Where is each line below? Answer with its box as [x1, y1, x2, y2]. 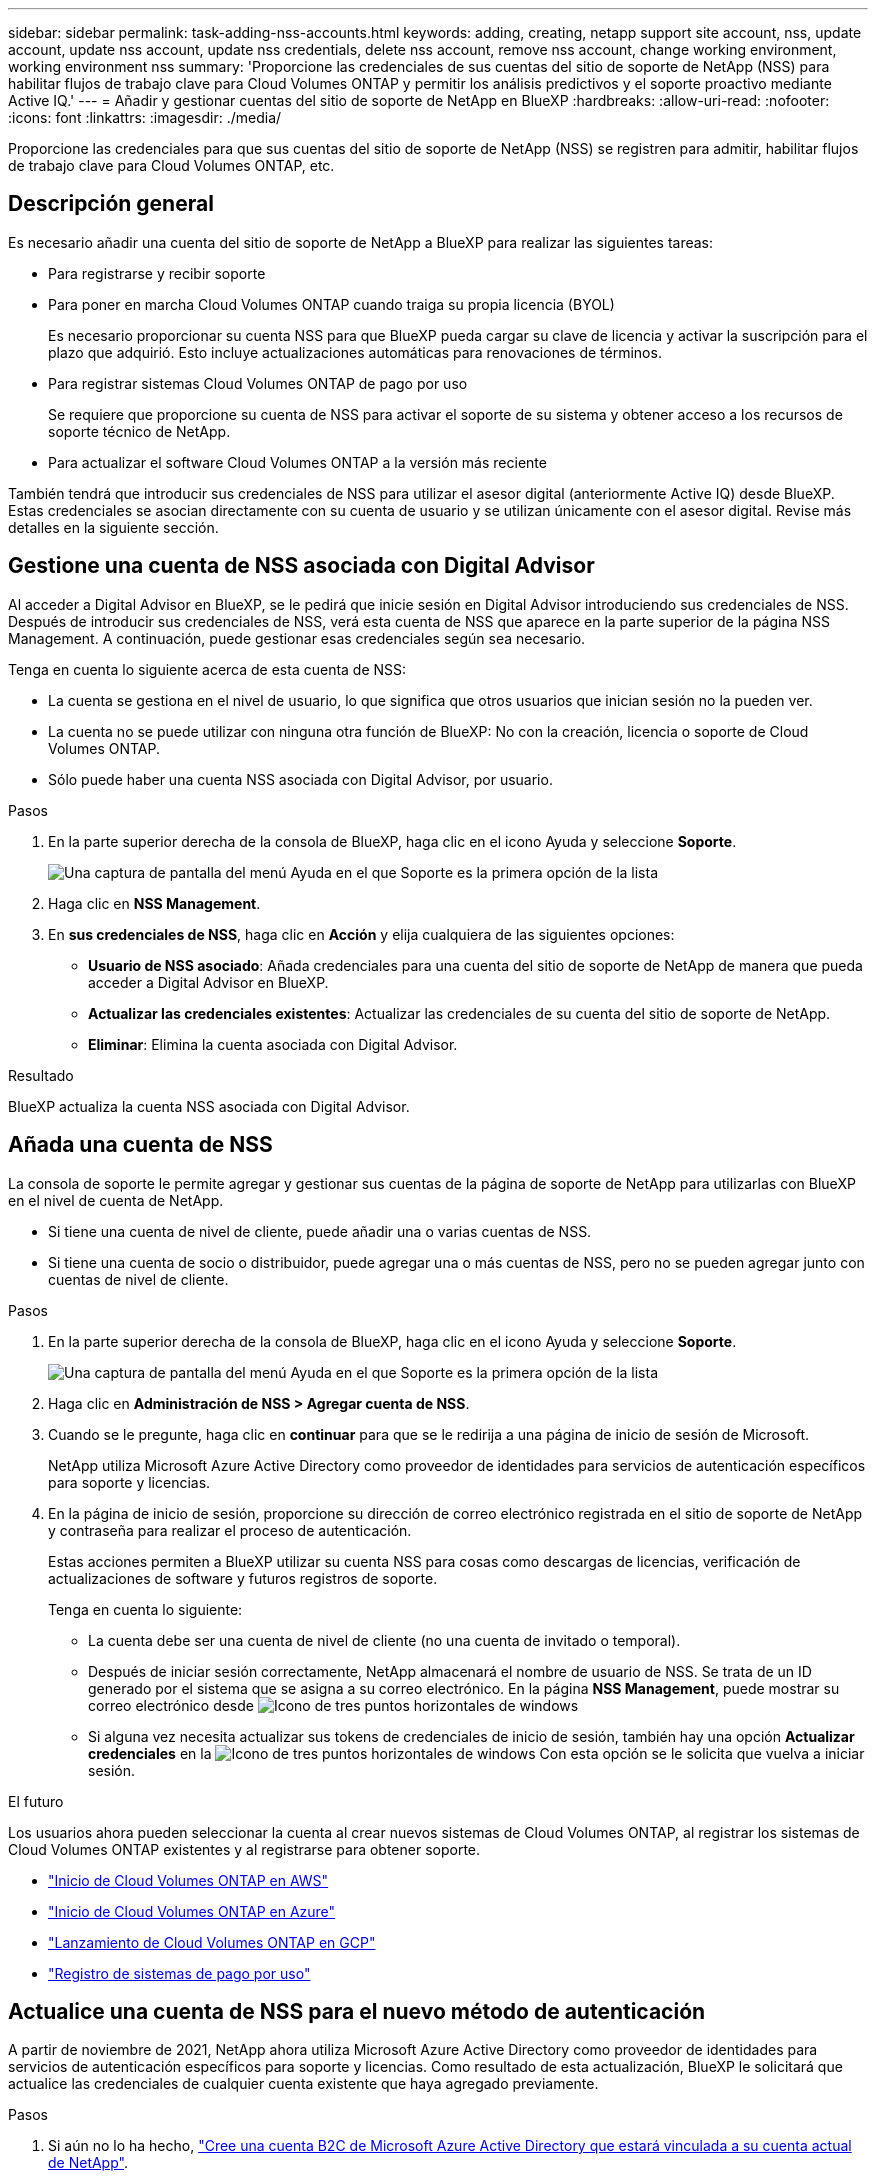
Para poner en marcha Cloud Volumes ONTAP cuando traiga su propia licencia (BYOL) [48, 295, 615, 313]
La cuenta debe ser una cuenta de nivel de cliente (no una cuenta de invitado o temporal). [88, 1631, 681, 1649]
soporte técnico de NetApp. [48, 422, 231, 440]
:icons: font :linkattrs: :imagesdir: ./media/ [8, 109, 282, 126]
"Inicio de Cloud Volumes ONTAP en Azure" [48, 1902, 336, 1920]
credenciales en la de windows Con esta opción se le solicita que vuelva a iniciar [88, 1744, 865, 1762]
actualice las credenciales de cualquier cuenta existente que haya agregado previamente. [8, 2075, 599, 2093]
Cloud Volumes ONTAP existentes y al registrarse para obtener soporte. [8, 1840, 481, 1858]
